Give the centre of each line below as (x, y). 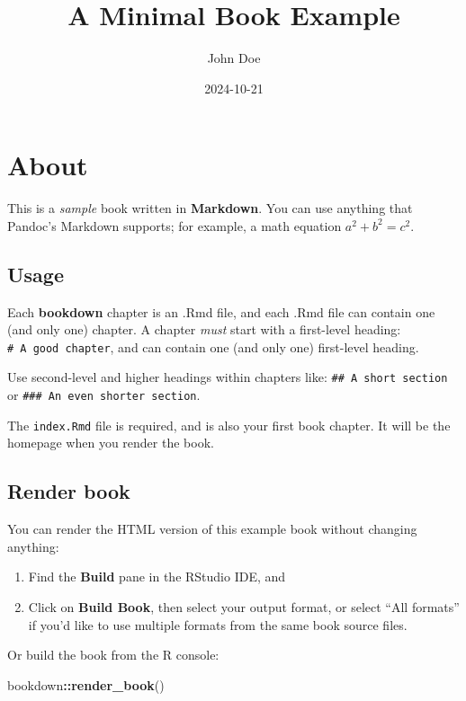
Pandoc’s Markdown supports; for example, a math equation (175, 225)
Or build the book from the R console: (113, 655)
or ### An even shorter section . (104, 395)
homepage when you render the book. (111, 443)
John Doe (234, 58)
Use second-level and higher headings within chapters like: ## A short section (228, 377)
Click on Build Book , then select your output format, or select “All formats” (244, 607)
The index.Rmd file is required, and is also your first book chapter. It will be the (229, 425)
